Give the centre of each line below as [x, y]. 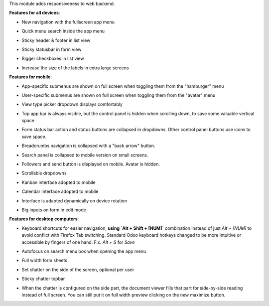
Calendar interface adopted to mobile [60, 191]
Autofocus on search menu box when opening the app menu [84, 251]
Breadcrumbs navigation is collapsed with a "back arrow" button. [88, 146]
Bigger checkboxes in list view [53, 59]
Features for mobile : [31, 77]
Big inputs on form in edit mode [54, 210]
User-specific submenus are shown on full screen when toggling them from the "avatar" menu [119, 95]
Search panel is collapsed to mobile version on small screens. [85, 155]
